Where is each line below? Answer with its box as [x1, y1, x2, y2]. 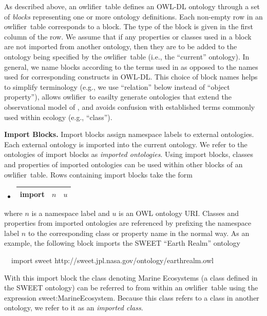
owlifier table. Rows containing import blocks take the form [4, 169, 193, 180]
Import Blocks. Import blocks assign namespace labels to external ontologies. [4, 129, 254, 140]
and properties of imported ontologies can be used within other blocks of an [4, 159, 243, 169]
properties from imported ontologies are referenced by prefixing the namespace [4, 218, 252, 228]
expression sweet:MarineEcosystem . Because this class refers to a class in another [4, 292, 259, 303]
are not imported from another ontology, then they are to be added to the [4, 41, 237, 52]
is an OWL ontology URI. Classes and [119, 207, 239, 218]
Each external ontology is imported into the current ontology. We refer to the [4, 139, 247, 149]
